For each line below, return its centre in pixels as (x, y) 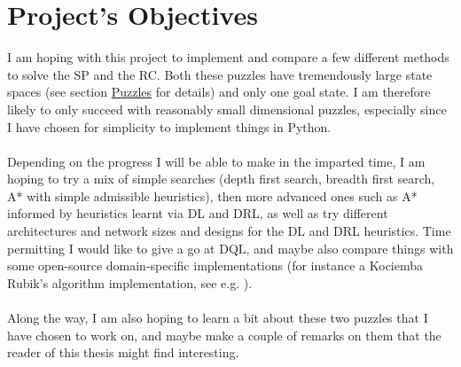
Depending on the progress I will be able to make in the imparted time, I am (216, 161)
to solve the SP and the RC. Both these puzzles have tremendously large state (220, 74)
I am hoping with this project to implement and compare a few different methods (228, 57)
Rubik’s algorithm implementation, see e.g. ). (130, 282)
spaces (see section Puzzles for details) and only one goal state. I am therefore (219, 92)
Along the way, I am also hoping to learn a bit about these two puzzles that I (218, 318)
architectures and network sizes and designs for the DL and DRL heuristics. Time (229, 231)
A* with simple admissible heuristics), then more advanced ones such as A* (212, 195)
